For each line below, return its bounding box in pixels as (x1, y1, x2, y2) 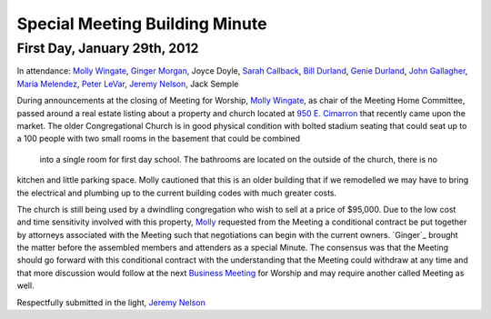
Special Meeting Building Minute (16, 14, 267, 34)
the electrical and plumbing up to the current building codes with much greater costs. (16, 187, 337, 198)
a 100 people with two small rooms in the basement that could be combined (16, 133, 300, 145)
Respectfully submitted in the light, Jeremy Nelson (16, 296, 206, 308)
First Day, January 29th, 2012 (16, 40, 199, 56)
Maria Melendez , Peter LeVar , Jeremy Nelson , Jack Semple (16, 78, 239, 89)
